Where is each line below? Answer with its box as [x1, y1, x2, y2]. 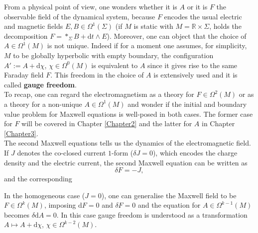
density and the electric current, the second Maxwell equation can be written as [4, 157, 248, 167]
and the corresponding [4, 173, 72, 184]
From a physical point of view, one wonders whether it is [4, 1, 177, 11]
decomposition [4, 30, 48, 41]
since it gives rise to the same [147, 60, 238, 70]
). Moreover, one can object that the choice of [107, 30, 247, 41]
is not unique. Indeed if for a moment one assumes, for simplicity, [47, 40, 247, 51]
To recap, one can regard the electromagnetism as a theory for [4, 89, 194, 99]
